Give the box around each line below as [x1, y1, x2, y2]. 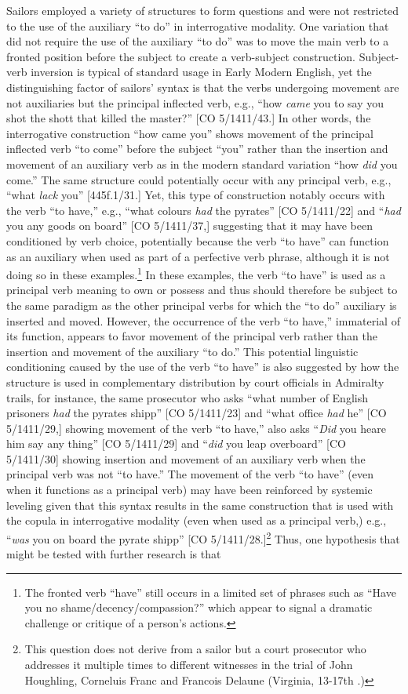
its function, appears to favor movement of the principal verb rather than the [6, 328, 377, 344]
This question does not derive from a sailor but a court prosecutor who [24, 641, 366, 657]
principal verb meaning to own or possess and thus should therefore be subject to [6, 282, 398, 298]
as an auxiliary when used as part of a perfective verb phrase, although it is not [6, 248, 390, 264]
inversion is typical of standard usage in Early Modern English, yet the [31, 64, 372, 80]
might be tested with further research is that [6, 546, 221, 562]
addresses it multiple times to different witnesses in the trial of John [24, 656, 353, 673]
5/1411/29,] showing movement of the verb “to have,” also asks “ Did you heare [6, 420, 386, 436]
